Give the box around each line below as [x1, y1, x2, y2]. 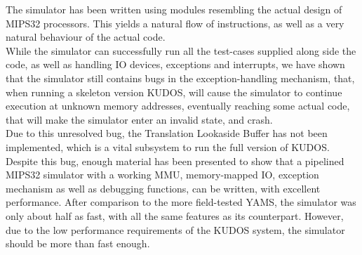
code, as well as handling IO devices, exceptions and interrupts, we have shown [6, 57, 345, 72]
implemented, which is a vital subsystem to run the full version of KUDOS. [6, 139, 330, 154]
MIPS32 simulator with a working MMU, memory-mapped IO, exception [6, 167, 319, 182]
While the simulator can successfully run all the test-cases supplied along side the [6, 43, 356, 58]
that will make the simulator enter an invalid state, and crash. [6, 112, 273, 126]
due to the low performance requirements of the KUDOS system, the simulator [6, 222, 345, 237]
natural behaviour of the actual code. [6, 30, 166, 44]
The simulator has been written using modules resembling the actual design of [6, 2, 342, 16]
